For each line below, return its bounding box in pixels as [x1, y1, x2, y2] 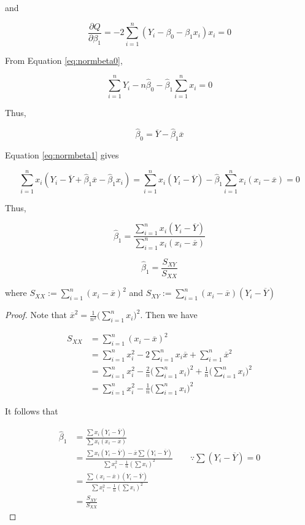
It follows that [5, 405, 58, 418]
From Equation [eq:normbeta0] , [5, 53, 123, 66]
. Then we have [140, 308, 198, 321]
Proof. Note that [5, 308, 68, 321]
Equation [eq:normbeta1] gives [5, 149, 119, 161]
